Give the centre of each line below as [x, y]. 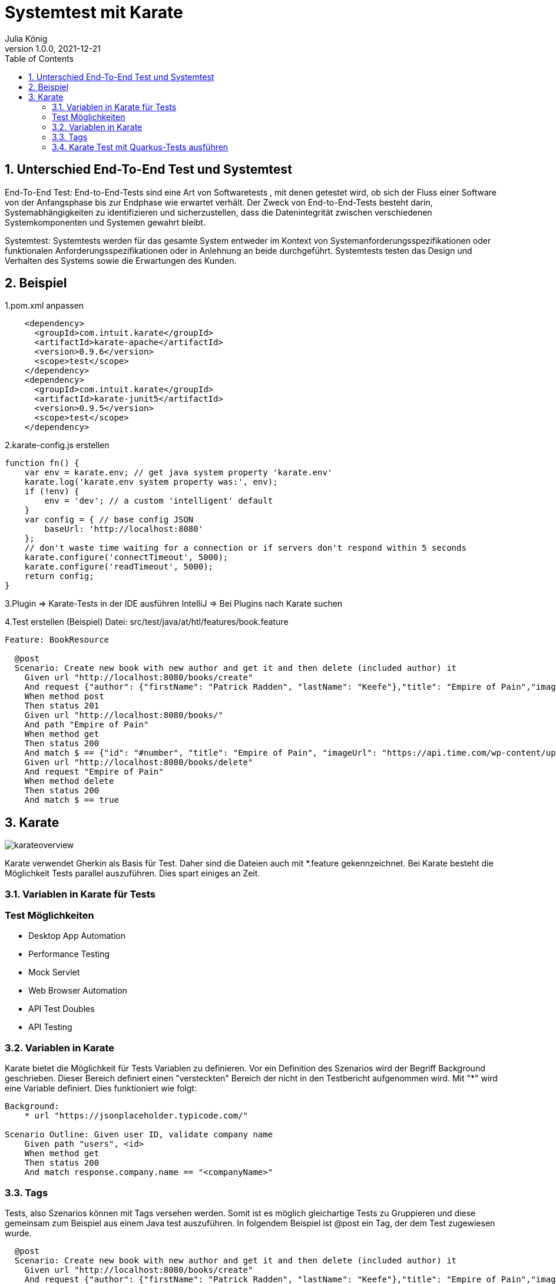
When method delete [69, 781]
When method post [64, 696]
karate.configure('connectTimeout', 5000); [126, 557]
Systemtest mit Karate [94, 12]
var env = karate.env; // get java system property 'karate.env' [178, 473]
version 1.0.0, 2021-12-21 [53, 48]
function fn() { [42, 463]
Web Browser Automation [78, 991]
